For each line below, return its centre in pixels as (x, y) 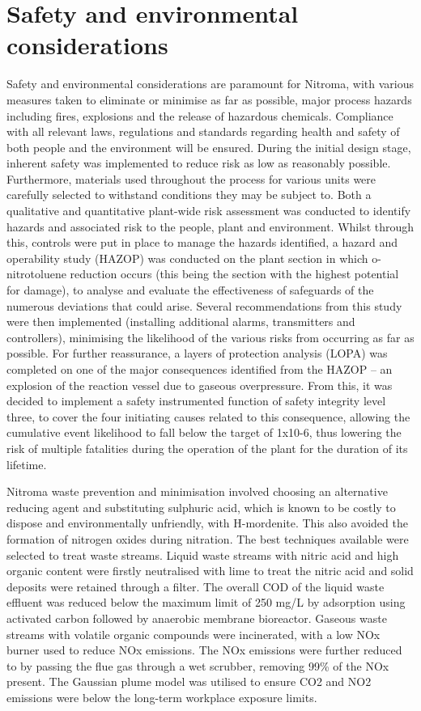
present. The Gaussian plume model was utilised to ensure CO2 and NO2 (189, 681)
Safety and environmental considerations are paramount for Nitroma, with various (210, 84)
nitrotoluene (36, 274)
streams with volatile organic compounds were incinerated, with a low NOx (193, 634)
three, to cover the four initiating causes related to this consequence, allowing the (208, 416)
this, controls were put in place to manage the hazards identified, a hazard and (202, 242)
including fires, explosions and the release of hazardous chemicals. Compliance (200, 115)
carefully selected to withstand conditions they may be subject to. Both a (189, 195)
